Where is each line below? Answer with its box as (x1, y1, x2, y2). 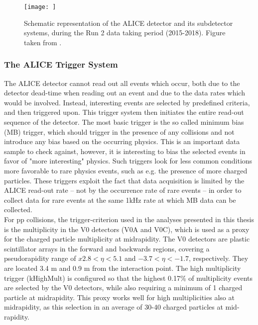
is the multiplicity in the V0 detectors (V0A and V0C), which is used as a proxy (4, 224, 250, 234)
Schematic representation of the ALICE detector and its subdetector (24, 17, 233, 28)
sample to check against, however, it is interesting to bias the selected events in (4, 146, 246, 156)
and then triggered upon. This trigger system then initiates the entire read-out (4, 107, 244, 117)
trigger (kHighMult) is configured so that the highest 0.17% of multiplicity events (4, 272, 253, 283)
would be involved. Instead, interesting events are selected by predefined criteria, (4, 97, 250, 107)
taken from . (24, 37, 62, 47)
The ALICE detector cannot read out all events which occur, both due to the (4, 78, 240, 88)
